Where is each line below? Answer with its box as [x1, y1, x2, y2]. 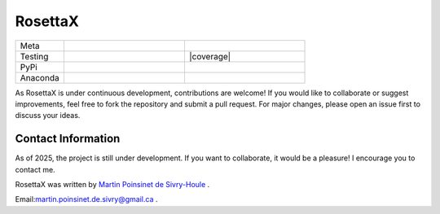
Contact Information [15, 132, 121, 146]
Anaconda [20, 72, 60, 83]
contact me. [15, 164, 56, 174]
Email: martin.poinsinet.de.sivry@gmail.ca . [15, 194, 158, 204]
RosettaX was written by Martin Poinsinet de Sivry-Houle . [15, 180, 210, 190]
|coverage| [188, 50, 231, 62]
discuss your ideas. [15, 111, 81, 120]
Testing [20, 50, 49, 62]
